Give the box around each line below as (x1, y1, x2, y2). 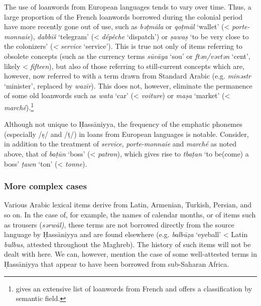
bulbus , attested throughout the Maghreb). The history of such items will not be (4, 239, 251, 249)
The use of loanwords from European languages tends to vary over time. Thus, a (4, 2, 251, 12)
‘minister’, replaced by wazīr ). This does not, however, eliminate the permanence (4, 80, 252, 91)
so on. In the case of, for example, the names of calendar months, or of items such (4, 209, 256, 219)
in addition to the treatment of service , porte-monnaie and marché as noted (4, 138, 236, 149)
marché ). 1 (4, 100, 34, 112)
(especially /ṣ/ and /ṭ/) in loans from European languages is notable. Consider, (4, 128, 249, 139)
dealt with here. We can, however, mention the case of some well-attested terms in (4, 249, 257, 259)
